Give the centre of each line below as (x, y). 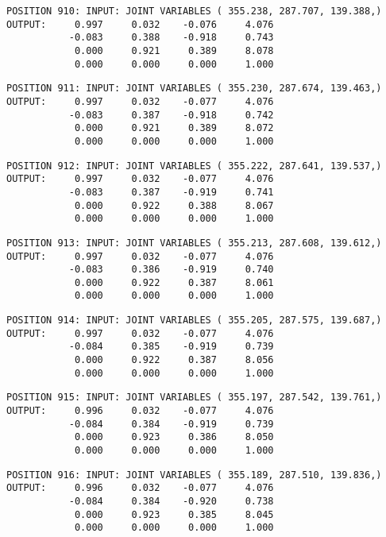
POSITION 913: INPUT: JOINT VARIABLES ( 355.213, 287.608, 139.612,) (194, 243)
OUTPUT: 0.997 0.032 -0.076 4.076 (140, 24)
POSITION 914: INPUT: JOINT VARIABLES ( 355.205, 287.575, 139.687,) (194, 321)
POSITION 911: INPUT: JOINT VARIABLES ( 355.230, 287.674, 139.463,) (194, 89)
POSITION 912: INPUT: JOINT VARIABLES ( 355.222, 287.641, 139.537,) (194, 166)
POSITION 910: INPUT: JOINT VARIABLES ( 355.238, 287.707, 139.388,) (194, 11)
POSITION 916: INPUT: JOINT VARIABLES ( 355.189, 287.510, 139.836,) (194, 475)
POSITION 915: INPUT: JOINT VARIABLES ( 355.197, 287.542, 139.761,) (194, 398)
